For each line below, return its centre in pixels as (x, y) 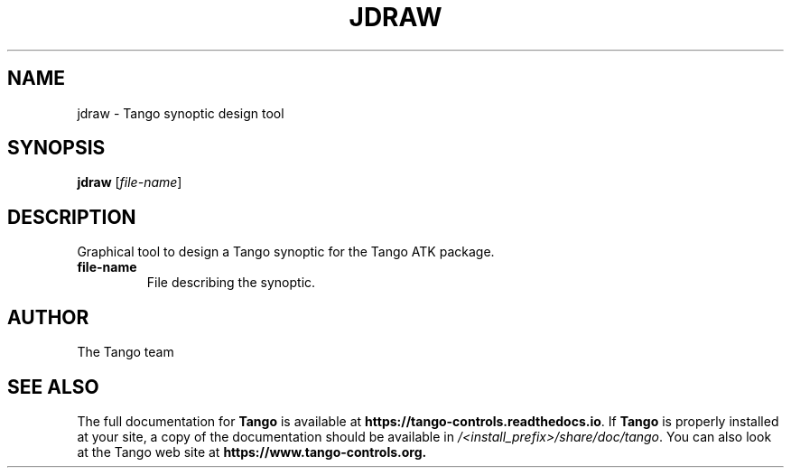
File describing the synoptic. (231, 283)
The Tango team (126, 352)
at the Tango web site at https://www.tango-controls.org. (252, 452)
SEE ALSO (53, 387)
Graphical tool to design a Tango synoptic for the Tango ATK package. (286, 252)
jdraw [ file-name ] (130, 182)
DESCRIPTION (72, 217)
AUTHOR (48, 317)
